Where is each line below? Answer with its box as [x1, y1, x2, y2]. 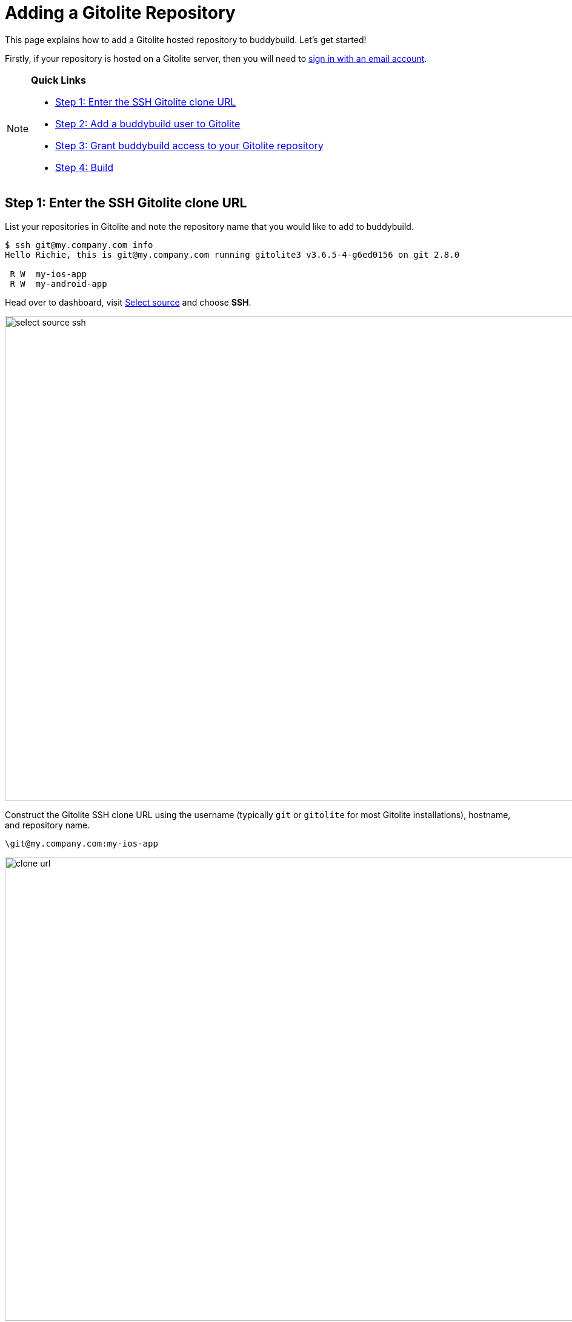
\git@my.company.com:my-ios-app [5, 838, 158, 848]
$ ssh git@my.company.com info [5, 240, 153, 250]
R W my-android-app [10, 278, 107, 289]
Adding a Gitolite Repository [5, 2, 236, 23]
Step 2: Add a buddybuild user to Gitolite [55, 117, 241, 130]
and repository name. [5, 819, 90, 830]
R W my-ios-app [10, 269, 87, 279]
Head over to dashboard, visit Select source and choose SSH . [5, 297, 251, 307]
